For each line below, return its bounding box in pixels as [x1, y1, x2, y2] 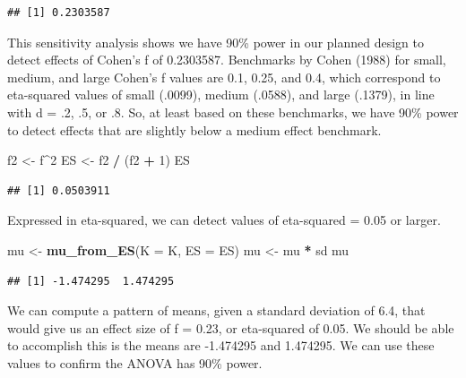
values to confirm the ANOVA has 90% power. [7, 353, 263, 372]
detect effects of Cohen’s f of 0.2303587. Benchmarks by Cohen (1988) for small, [7, 50, 446, 69]
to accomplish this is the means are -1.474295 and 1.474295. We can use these [7, 336, 435, 355]
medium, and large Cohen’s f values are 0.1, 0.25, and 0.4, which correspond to [7, 67, 441, 86]
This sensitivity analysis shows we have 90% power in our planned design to [7, 32, 424, 51]
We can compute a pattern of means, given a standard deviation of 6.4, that [7, 301, 426, 320]
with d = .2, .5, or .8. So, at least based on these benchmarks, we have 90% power [7, 102, 459, 121]
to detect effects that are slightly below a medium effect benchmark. [7, 120, 382, 139]
